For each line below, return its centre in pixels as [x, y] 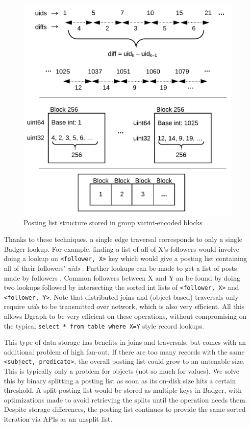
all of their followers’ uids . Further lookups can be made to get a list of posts [121, 268]
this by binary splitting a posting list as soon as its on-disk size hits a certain [120, 380]
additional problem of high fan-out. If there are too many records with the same [124, 351]
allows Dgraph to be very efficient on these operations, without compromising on [125, 316]
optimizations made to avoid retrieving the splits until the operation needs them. [125, 399]
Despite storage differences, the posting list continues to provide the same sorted [125, 409]
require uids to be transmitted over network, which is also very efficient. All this [124, 306]
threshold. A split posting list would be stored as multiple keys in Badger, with [123, 390]
